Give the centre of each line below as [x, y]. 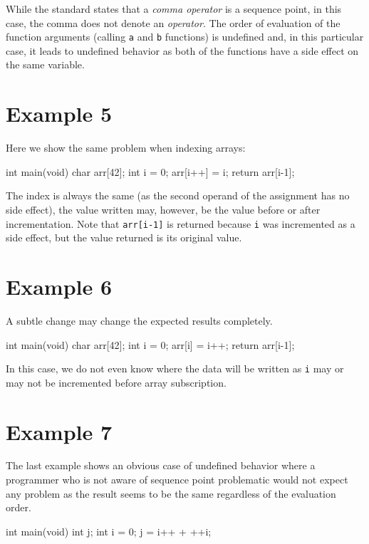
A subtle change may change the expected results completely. [139, 320]
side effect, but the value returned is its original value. [124, 237]
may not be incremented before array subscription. [116, 382]
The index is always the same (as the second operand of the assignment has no [178, 195]
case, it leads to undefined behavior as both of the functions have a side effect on [182, 50]
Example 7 [59, 431]
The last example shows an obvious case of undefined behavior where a [161, 465]
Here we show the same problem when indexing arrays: [126, 148]
